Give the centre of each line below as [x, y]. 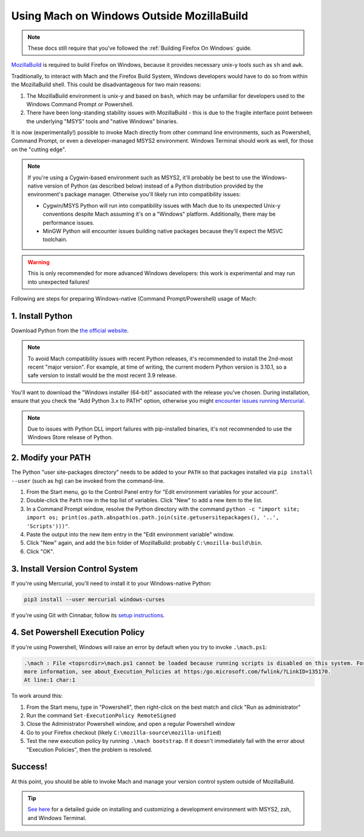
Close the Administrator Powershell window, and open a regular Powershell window [131, 724]
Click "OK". [40, 551]
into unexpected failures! [59, 282]
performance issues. [69, 222]
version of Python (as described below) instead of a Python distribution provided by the [153, 186]
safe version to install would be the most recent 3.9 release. [102, 375]
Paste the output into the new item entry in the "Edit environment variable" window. [130, 534]
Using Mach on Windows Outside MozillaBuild [130, 16]
